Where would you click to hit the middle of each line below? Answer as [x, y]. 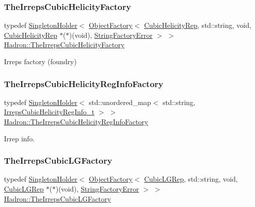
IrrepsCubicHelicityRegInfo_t [49, 112]
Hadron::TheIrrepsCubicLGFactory [58, 198]
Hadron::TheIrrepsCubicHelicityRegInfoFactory [76, 121]
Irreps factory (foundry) [41, 61]
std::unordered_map [120, 102]
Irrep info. [19, 138]
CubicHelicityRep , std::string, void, [198, 25]
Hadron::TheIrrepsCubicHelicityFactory [64, 45]
